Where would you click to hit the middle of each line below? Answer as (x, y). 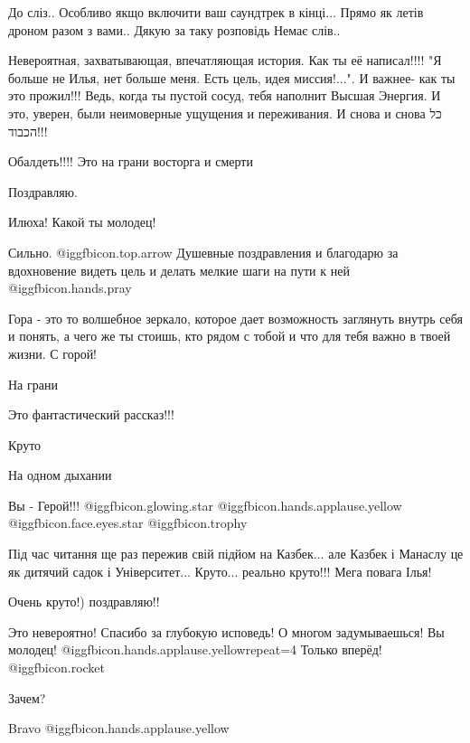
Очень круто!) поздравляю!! (84, 602)
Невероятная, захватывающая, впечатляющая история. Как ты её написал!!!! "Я (225, 60)
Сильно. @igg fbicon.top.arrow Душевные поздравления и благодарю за (203, 252)
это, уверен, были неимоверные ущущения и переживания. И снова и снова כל (225, 113)
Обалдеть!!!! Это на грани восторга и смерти (131, 161)
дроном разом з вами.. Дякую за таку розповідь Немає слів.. (174, 29)
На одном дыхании (60, 475)
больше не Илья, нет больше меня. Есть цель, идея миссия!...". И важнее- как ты (232, 77)
